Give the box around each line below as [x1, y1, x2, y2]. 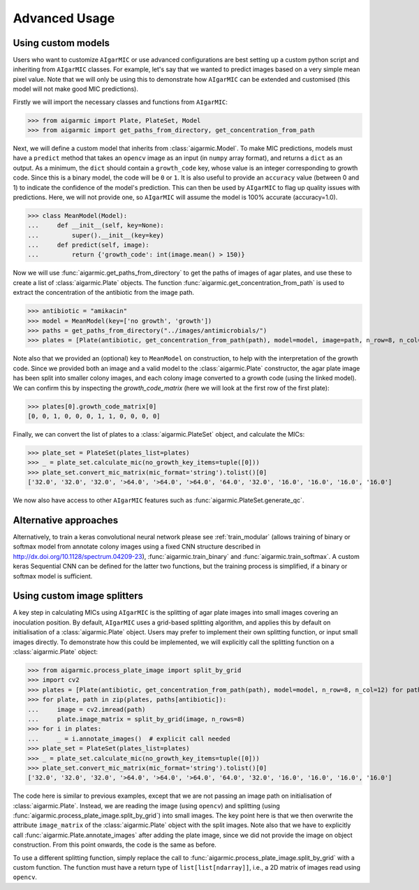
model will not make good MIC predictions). [13, 85, 139, 94]
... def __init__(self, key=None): [27, 221, 164, 230]
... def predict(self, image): [27, 241, 149, 249]
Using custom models [13, 37, 110, 49]
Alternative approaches [13, 514, 119, 526]
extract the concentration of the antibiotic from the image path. [13, 289, 195, 297]
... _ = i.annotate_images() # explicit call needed [27, 734, 230, 743]
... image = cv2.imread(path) [27, 706, 146, 713]
